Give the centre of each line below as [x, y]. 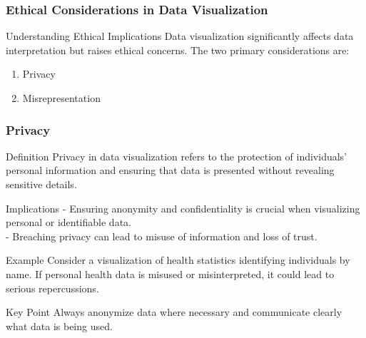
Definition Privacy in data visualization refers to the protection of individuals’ [177, 156]
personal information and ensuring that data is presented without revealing [170, 170]
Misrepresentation [61, 98]
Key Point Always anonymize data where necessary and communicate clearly [174, 312]
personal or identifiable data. [68, 222]
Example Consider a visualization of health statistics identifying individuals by [178, 260]
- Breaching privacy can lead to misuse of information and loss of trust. [162, 236]
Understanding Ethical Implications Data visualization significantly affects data [180, 36]
